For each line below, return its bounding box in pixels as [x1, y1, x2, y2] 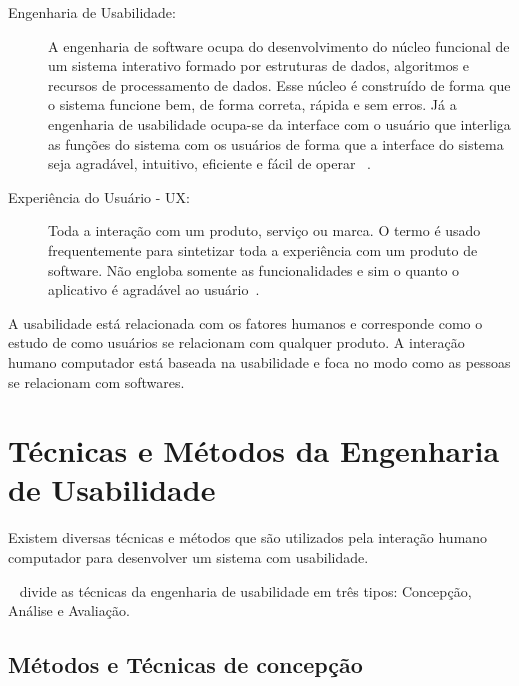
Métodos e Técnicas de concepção [8, 649, 363, 680]
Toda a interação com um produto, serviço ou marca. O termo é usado [48, 220, 481, 241]
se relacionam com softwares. [8, 371, 185, 392]
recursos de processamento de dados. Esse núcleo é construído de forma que [48, 74, 511, 95]
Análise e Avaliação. [8, 600, 130, 621]
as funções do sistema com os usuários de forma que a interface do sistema [48, 133, 504, 154]
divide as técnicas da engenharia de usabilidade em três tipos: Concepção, [19, 580, 472, 601]
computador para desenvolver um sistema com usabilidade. [8, 547, 369, 567]
